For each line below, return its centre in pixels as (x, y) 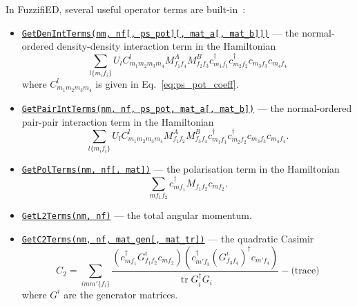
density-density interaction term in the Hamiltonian (166, 46)
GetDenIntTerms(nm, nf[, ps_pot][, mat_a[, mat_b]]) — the (160, 32)
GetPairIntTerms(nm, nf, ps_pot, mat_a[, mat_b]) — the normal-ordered (187, 107)
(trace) (305, 271)
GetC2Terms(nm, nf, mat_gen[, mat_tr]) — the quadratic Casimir (168, 239)
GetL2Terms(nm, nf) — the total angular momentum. (137, 215)
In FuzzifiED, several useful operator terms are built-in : (126, 9)
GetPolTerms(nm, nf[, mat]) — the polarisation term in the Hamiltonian (181, 169)
